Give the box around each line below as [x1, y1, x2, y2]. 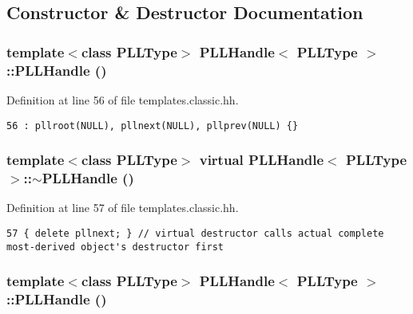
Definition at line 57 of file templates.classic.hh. [6, 199, 239, 216]
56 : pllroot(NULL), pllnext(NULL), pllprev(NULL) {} [6, 120, 299, 131]
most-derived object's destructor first [6, 241, 224, 253]
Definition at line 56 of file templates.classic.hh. [6, 91, 239, 108]
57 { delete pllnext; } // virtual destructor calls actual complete [6, 227, 384, 239]
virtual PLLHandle [199, 150, 324, 170]
